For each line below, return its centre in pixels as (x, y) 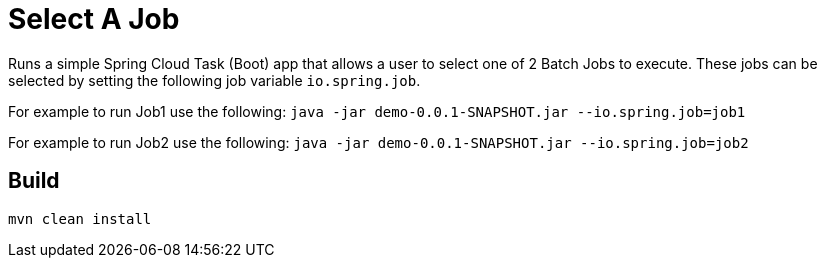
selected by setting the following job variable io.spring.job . (214, 80)
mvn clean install (80, 218)
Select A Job (94, 19)
